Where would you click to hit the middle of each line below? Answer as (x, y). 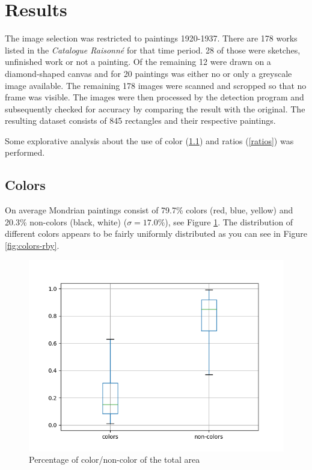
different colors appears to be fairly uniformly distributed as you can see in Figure (156, 233)
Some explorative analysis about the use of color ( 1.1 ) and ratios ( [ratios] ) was (149, 140)
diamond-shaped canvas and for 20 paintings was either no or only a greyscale (148, 73)
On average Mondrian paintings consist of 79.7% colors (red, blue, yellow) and (149, 210)
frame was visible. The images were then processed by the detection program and (154, 97)
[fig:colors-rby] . (32, 246)
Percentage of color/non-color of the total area (115, 459)
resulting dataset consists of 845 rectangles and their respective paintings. (140, 121)
